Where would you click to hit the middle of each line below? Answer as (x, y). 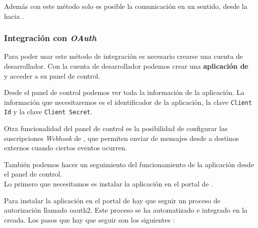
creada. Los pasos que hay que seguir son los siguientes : (90, 219)
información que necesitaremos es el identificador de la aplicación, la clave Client (128, 102)
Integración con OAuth (50, 38)
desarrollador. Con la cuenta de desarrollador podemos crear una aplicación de (126, 66)
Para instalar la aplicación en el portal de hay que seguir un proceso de (112, 200)
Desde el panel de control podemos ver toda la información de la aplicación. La (124, 92)
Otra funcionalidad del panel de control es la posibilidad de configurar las (116, 128)
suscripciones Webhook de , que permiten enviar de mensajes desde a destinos (122, 138)
